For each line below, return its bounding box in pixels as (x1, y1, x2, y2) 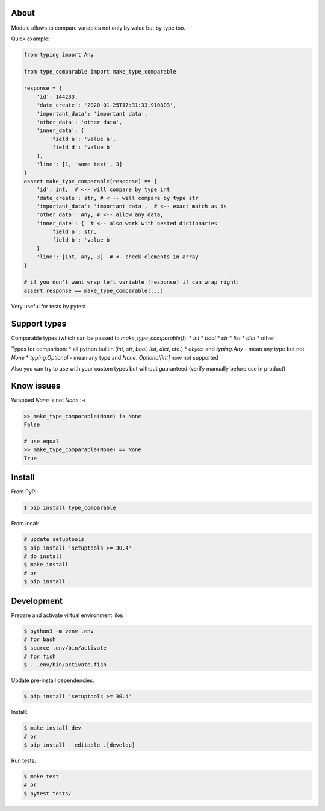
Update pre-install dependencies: (11, 677, 94, 684)
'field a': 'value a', (49, 136, 117, 142)
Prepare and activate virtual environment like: (11, 612, 124, 619)
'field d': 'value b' (49, 144, 113, 151)
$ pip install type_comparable (23, 504, 117, 512)
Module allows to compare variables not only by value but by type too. (11, 24, 186, 31)
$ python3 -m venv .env (23, 627, 94, 634)
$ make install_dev (23, 725, 81, 731)
